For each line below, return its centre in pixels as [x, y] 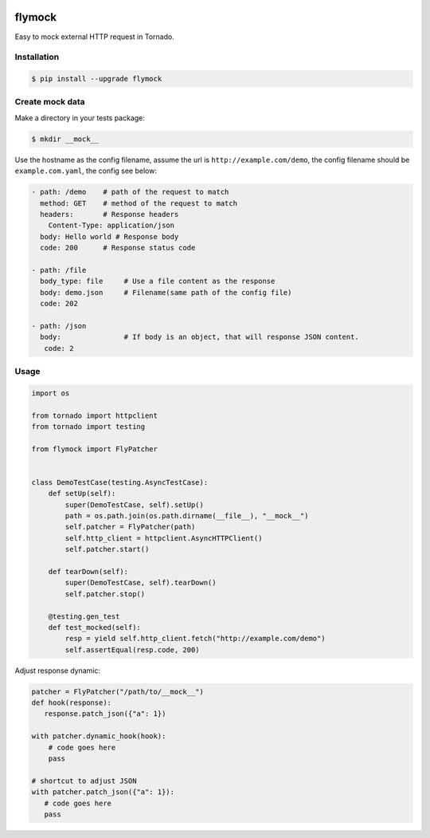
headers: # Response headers [109, 214]
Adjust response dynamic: [58, 671]
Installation [37, 57]
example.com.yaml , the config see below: [86, 171]
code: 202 [59, 304]
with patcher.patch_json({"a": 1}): [103, 792]
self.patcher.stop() [105, 594]
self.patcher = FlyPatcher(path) [130, 527]
